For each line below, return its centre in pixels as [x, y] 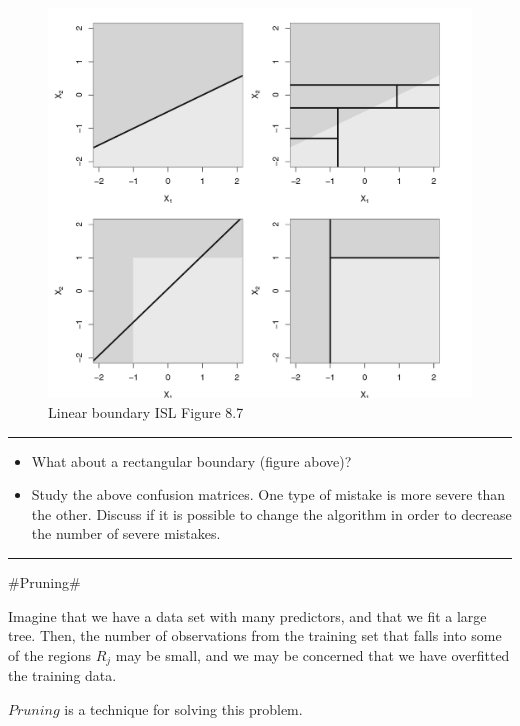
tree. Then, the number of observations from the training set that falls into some [255, 635]
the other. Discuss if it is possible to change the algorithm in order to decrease [271, 513]
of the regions [49, 654]
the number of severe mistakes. [126, 533]
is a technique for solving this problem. [183, 708]
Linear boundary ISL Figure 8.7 [146, 412]
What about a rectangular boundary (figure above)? [191, 460]
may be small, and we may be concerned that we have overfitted [312, 654]
